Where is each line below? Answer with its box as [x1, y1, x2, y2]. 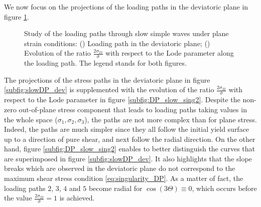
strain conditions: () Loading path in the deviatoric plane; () [24, 38, 210, 48]
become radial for [88, 182, 143, 193]
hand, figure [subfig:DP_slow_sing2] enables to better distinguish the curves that [4, 143, 255, 154]
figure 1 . [4, 11, 29, 22]
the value [4, 192, 32, 203]
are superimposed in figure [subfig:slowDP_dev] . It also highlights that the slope [4, 153, 252, 163]
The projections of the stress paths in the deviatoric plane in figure [4, 74, 210, 85]
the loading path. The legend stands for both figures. [24, 58, 187, 68]
